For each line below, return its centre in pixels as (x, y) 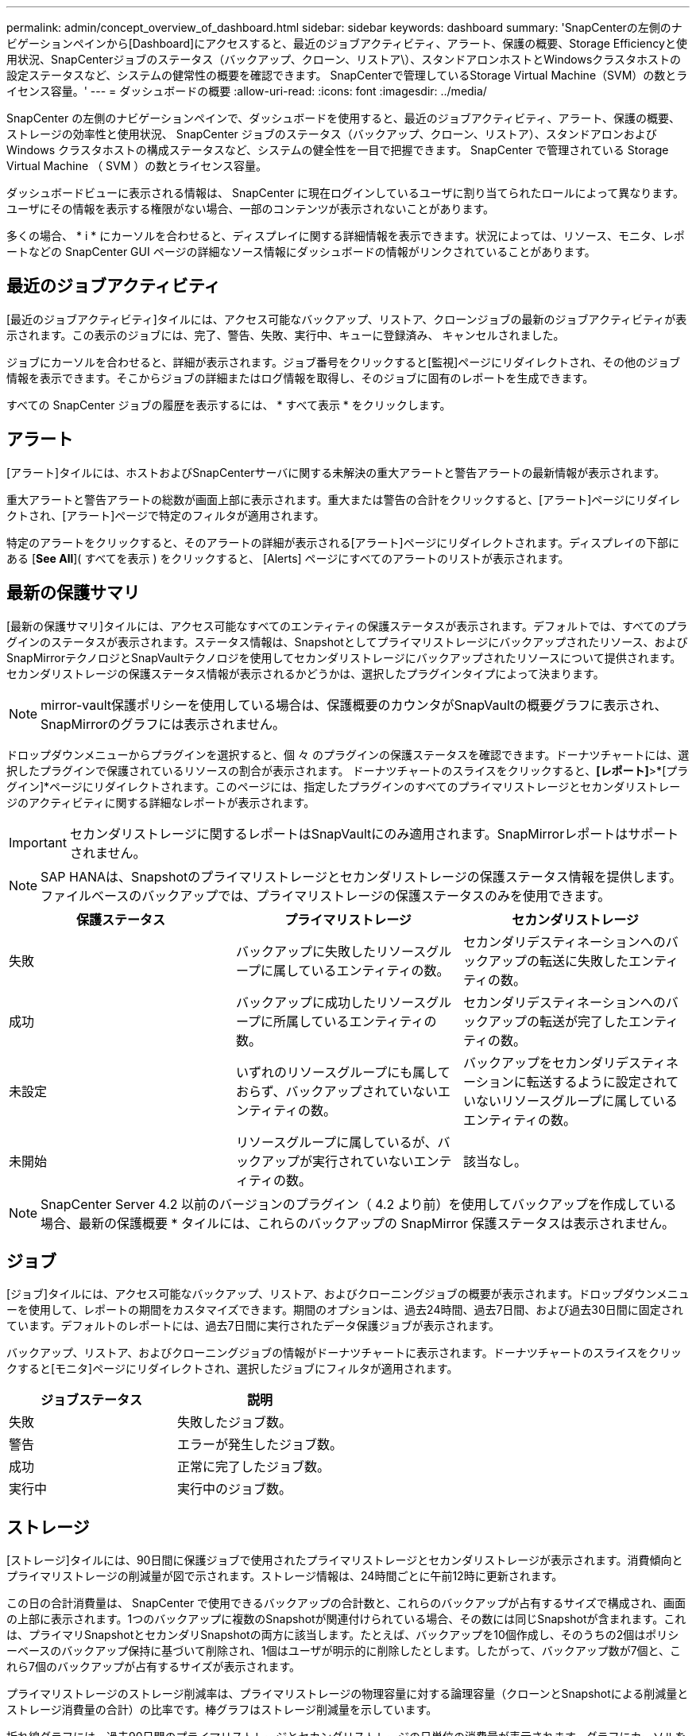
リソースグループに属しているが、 (336, 1142)
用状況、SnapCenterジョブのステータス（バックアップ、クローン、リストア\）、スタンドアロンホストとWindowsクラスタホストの (344, 59)
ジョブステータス (92, 1400)
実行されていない (363, 1161)
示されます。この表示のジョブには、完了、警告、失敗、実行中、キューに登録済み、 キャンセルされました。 (286, 335)
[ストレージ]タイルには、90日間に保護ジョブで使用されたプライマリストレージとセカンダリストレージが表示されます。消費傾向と (345, 1560)
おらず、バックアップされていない (337, 1091)
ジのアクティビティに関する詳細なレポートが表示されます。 (161, 802)
